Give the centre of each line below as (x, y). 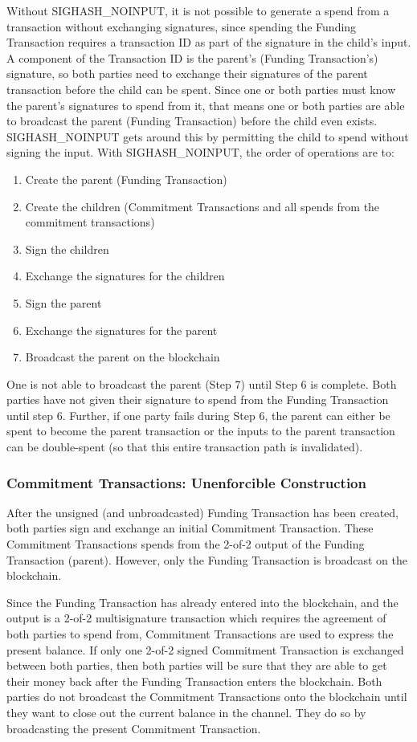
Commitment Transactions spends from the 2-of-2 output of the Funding (186, 544)
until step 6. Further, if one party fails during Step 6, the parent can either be (198, 415)
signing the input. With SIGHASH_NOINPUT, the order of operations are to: (200, 152)
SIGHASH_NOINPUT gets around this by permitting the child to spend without (208, 136)
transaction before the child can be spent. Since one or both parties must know (201, 89)
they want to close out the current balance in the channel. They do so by (186, 712)
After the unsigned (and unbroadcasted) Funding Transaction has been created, (202, 512)
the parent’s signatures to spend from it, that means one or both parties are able (206, 105)
